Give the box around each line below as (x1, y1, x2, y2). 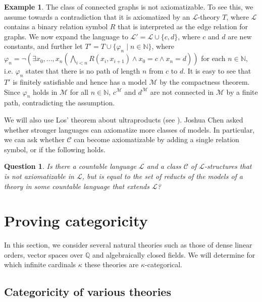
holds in (33, 86, 58, 97)
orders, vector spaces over (4, 249, 83, 260)
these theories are (84, 259, 139, 270)
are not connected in (150, 86, 214, 97)
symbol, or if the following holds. (4, 144, 106, 154)
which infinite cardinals (4, 259, 76, 270)
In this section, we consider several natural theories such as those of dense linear (4, 239, 252, 250)
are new (228, 31, 252, 41)
